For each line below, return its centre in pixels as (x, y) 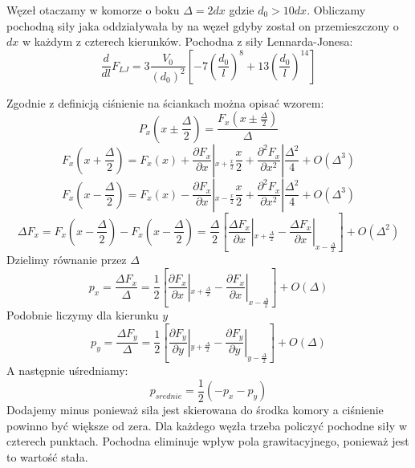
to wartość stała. (47, 456)
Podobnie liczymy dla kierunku (83, 315)
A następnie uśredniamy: (67, 370)
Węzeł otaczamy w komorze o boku (93, 10)
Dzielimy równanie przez (67, 260)
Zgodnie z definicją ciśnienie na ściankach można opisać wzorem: (165, 102)
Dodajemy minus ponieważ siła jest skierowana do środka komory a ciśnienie (195, 410)
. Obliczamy (336, 10)
